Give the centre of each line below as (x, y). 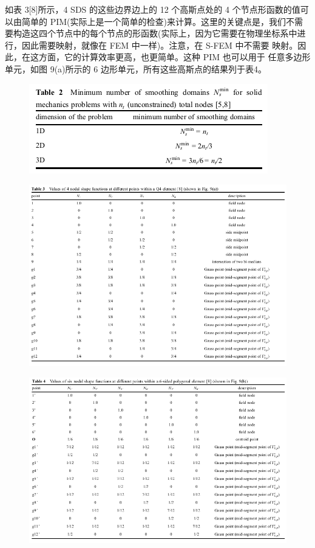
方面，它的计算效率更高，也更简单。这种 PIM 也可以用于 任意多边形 (174, 57)
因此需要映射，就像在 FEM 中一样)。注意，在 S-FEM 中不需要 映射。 (160, 45)
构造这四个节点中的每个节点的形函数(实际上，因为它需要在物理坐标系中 (155, 33)
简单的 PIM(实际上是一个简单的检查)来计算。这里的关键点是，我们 (154, 21)
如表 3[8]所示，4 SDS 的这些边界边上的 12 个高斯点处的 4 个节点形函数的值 (153, 9)
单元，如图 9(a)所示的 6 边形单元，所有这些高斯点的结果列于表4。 (136, 68)
